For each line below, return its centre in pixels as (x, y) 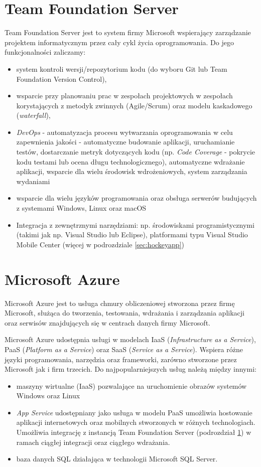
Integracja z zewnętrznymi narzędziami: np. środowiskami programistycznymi (135, 224)
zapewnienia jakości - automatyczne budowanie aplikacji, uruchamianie (125, 142)
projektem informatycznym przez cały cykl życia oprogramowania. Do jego (119, 42)
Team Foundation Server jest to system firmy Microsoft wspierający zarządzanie (128, 32)
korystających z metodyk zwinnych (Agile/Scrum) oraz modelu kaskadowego (134, 105)
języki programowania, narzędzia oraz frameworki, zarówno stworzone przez (121, 359)
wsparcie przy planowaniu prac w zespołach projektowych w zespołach (124, 96)
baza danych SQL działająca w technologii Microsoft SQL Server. (117, 459)
